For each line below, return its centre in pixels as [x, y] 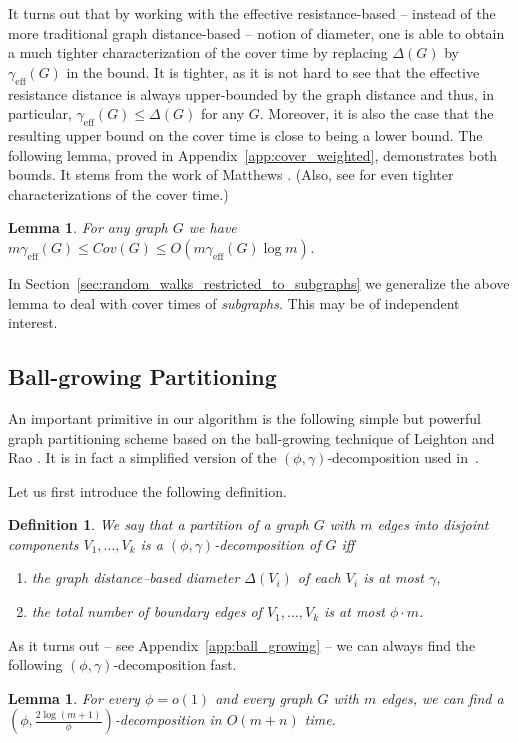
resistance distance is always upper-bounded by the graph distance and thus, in [251, 93]
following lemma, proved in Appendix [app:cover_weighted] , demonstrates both [253, 154]
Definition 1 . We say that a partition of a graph [158, 524]
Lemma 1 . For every [74, 697]
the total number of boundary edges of [146, 611]
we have [212, 227]
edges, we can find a [442, 697]
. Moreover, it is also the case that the [376, 113]
